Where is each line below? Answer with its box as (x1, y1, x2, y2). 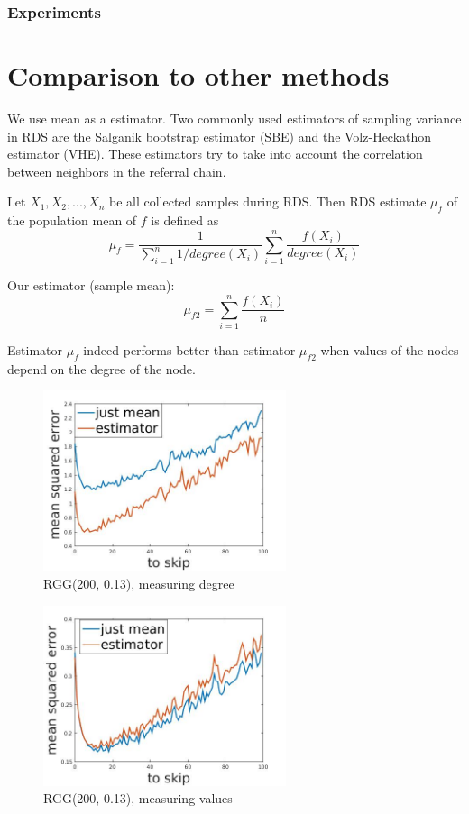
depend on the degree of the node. (7, 359, 196, 378)
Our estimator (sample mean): (7, 276, 175, 295)
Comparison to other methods (7, 57, 390, 94)
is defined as (151, 211, 219, 230)
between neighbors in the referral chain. (7, 161, 226, 180)
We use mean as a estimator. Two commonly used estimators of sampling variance (7, 108, 462, 127)
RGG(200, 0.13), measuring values (43, 789, 233, 808)
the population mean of (7, 211, 137, 230)
